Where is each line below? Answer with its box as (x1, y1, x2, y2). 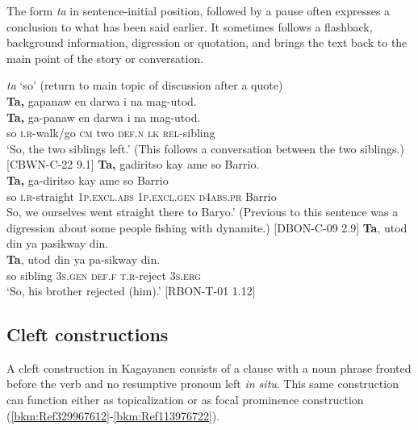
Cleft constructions (6, 322, 169, 347)
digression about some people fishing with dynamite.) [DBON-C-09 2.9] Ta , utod (6, 219, 408, 236)
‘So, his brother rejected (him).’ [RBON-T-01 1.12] (6, 282, 256, 299)
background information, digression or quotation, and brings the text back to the (6, 34, 408, 51)
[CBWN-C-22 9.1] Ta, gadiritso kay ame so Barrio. (6, 156, 260, 173)
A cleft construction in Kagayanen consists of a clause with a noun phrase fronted (6, 359, 412, 376)
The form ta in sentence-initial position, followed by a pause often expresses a (6, 2, 391, 19)
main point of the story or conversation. (6, 49, 204, 66)
